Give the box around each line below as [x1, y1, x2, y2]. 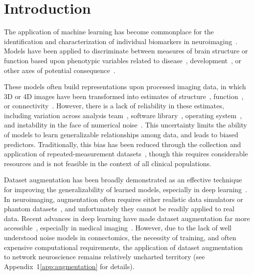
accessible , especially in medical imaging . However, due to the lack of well [4, 223, 231, 233]
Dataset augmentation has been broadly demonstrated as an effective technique [4, 175, 242, 185]
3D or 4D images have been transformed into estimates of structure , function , [4, 91, 244, 101]
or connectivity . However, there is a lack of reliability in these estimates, [4, 100, 224, 111]
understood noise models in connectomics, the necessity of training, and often [4, 232, 236, 242]
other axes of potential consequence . [4, 65, 115, 75]
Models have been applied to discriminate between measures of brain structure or [4, 46, 248, 56]
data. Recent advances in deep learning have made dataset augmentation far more [4, 213, 250, 223]
